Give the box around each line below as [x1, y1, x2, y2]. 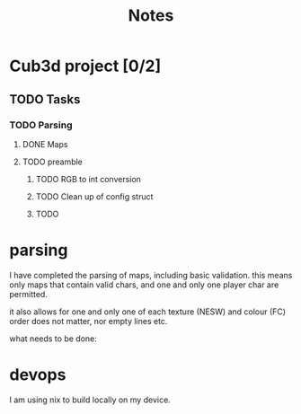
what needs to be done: [9, 333, 97, 344]
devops [9, 365, 66, 384]
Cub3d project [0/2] [9, 56, 162, 76]
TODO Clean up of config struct [35, 190, 154, 202]
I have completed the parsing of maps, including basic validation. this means [9, 269, 293, 280]
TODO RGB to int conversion [35, 173, 142, 184]
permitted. [9, 288, 48, 299]
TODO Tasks [9, 92, 81, 107]
